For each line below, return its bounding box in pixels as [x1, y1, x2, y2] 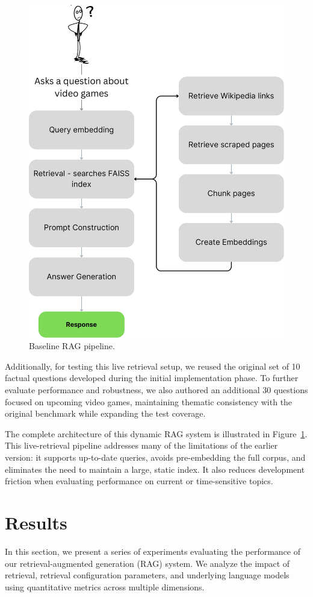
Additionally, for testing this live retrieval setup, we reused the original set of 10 [5, 359, 300, 372]
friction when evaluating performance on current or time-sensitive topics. [5, 475, 273, 487]
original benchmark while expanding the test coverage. [5, 407, 206, 420]
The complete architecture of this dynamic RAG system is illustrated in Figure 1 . [5, 427, 308, 440]
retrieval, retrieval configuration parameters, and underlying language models [5, 569, 290, 581]
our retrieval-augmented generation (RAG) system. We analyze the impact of [5, 557, 290, 569]
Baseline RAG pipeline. [29, 340, 115, 352]
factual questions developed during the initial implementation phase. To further [5, 371, 299, 384]
